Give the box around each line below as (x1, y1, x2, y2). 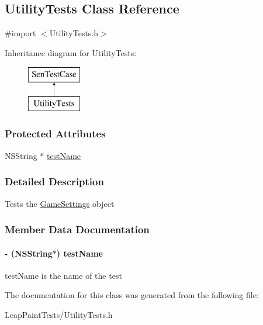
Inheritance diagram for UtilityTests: (5, 46, 137, 58)
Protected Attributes (5, 126, 106, 141)
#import (5, 27, 36, 39)
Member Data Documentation (5, 222, 150, 237)
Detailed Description (5, 174, 104, 189)
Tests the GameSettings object (5, 197, 115, 209)
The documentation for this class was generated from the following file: (5, 289, 259, 301)
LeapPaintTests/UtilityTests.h (5, 309, 113, 321)
